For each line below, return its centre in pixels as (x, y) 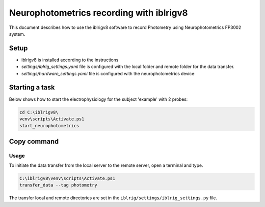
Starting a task (32, 87)
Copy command (34, 141)
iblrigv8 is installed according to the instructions (70, 60)
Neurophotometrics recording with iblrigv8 (99, 13)
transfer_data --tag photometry (58, 185)
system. (17, 34)
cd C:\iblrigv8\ (39, 112)
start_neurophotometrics (49, 126)
